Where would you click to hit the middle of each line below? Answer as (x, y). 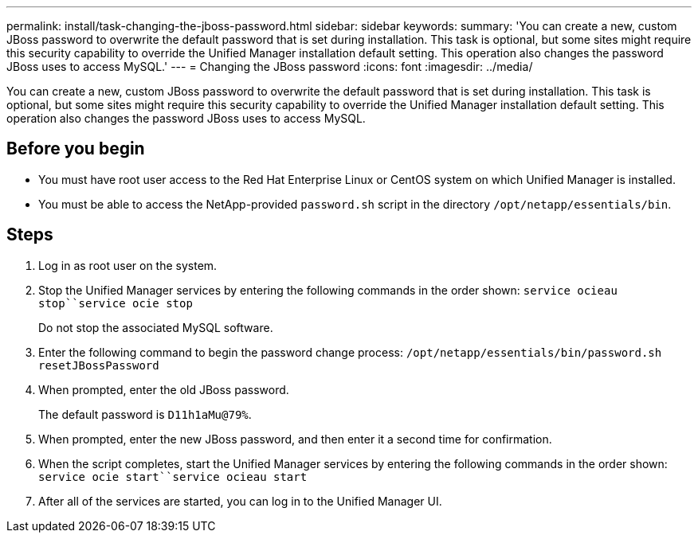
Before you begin (76, 149)
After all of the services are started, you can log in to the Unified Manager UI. (240, 501)
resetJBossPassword (99, 365)
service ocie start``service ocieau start (173, 477)
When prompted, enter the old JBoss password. (164, 389)
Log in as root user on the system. (128, 265)
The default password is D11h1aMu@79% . (145, 414)
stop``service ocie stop (116, 303)
